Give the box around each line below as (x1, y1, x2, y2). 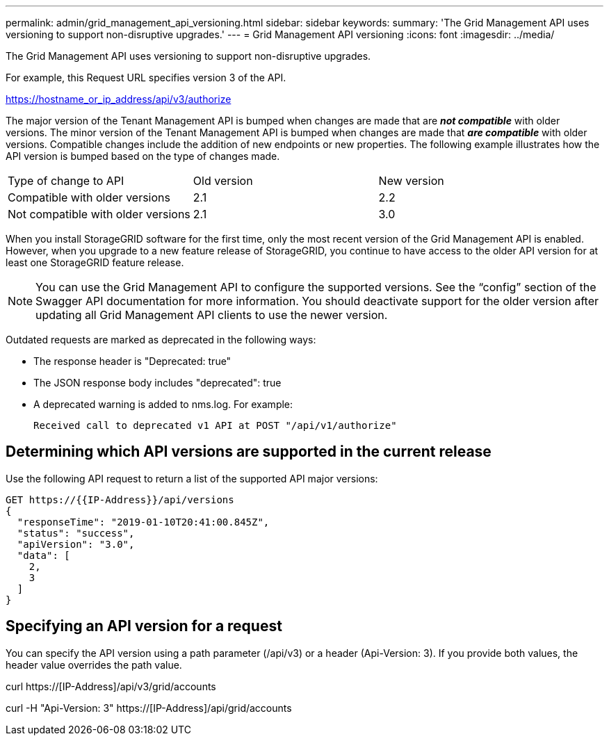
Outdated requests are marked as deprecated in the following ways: (6, 334, 316, 345)
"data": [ (17, 549, 70, 561)
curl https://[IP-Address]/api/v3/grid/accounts (6, 680, 216, 692)
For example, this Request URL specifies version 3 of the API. (6, 72, 286, 83)
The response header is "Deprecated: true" (33, 355, 232, 367)
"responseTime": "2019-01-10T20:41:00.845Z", (17, 516, 270, 528)
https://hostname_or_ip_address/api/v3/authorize (6, 93, 232, 105)
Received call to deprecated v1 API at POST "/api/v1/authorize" (33, 420, 397, 431)
